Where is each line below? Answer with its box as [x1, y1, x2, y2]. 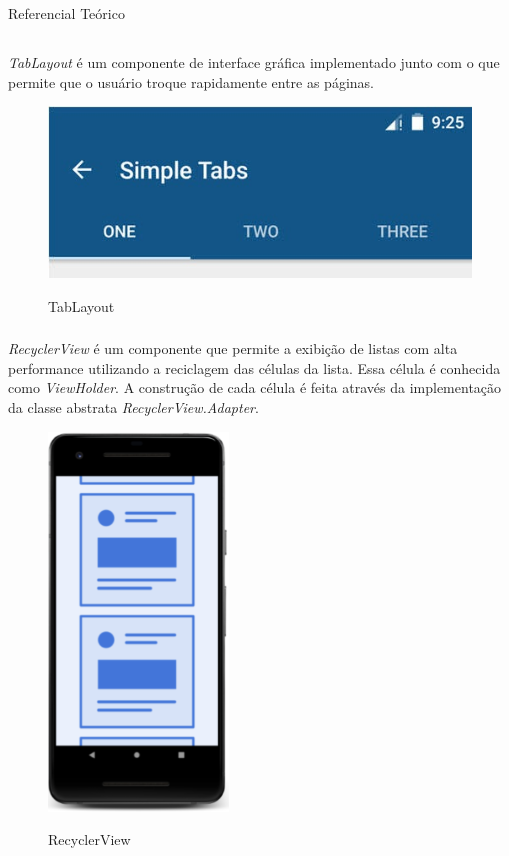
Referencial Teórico [8, 3, 125, 23]
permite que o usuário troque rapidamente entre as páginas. [8, 71, 374, 92]
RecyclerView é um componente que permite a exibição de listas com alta [8, 338, 458, 359]
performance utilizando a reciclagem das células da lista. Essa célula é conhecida [8, 357, 501, 378]
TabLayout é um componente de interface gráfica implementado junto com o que [8, 51, 500, 72]
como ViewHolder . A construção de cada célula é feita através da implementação [8, 377, 502, 398]
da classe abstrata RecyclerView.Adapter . [8, 397, 259, 418]
